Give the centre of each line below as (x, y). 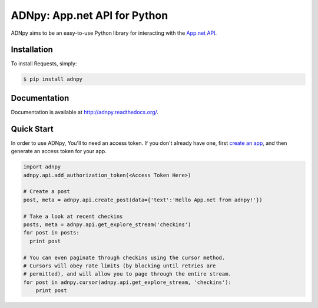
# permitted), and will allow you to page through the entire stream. (127, 274)
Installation (32, 50)
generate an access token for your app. (59, 151)
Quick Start (32, 129)
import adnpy (42, 167)
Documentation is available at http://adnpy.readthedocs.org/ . (85, 112)
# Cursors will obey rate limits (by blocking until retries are (120, 266)
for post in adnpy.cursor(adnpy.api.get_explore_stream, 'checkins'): (127, 282)
